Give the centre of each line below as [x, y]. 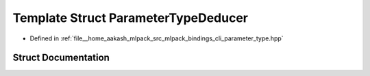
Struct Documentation [61, 58]
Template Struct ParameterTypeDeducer [130, 18]
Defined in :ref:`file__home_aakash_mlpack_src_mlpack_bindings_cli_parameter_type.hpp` [157, 38]
